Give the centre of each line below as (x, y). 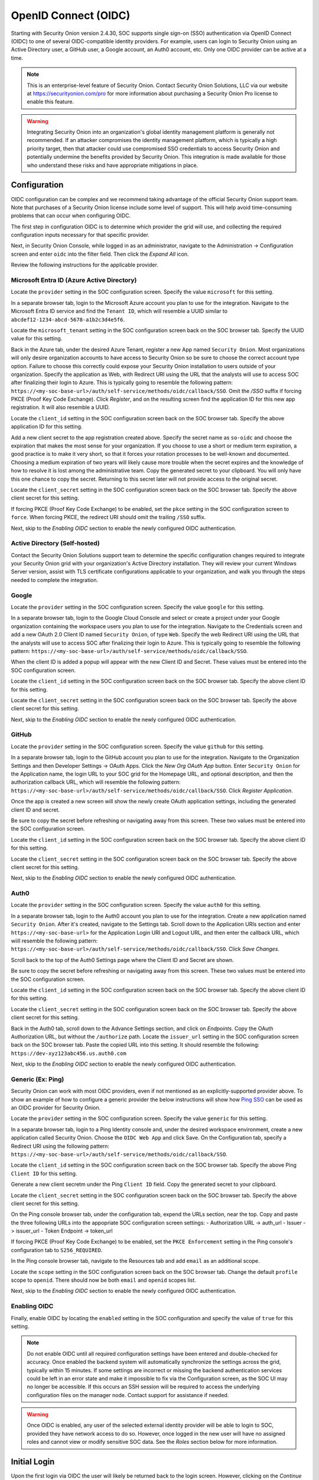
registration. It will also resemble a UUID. (60, 407)
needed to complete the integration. (55, 580)
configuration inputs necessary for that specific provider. (80, 235)
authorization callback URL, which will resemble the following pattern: (96, 782)
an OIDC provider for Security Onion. (56, 1108)
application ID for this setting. (47, 427)
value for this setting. (37, 339)
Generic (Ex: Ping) (38, 1079)
